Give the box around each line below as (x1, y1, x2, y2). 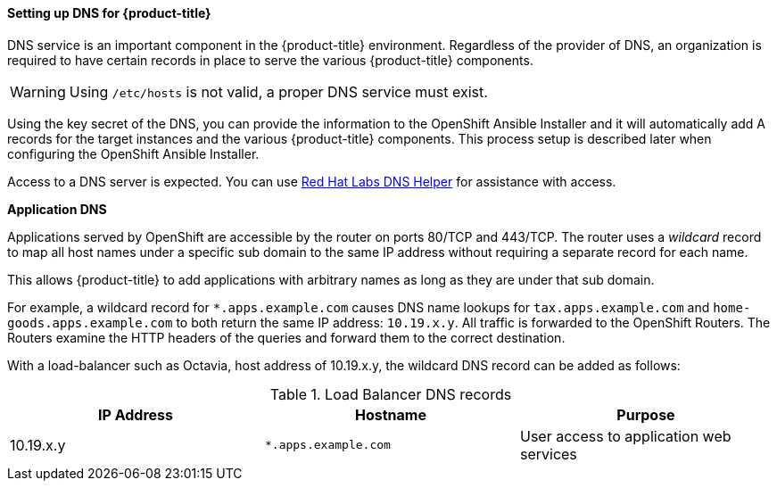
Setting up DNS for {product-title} (7, 5, 211, 21)
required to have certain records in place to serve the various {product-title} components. (7, 52, 533, 68)
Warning (10, 82, 66, 101)
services (519, 444, 577, 463)
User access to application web (519, 426, 732, 445)
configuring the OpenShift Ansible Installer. (7, 145, 260, 161)
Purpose (616, 405, 675, 424)
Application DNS (7, 201, 107, 217)
